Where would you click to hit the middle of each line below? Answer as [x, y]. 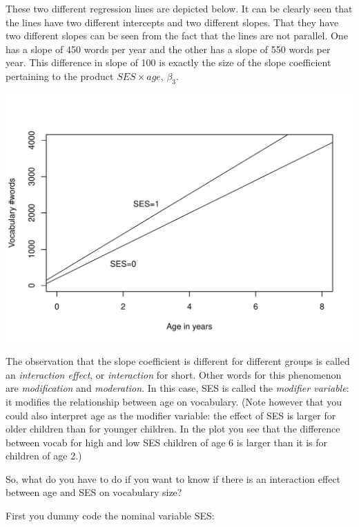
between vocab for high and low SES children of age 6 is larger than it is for [167, 442]
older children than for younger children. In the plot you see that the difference [173, 429]
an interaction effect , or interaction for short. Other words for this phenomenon [174, 374]
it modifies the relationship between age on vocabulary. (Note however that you [174, 401]
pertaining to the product [60, 76]
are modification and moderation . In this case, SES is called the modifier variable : [177, 388]
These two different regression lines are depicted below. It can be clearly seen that [179, 8]
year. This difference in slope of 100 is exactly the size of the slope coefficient [168, 62]
